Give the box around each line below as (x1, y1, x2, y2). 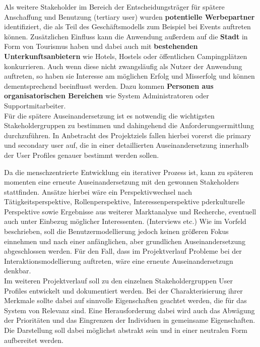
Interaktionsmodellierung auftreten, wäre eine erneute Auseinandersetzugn (4, 255, 233, 266)
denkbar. (4, 265, 31, 276)
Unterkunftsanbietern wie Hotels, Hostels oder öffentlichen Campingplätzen (4, 50, 247, 61)
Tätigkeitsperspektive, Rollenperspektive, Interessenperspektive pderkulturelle (4, 196, 245, 207)
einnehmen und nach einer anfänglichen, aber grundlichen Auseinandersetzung (4, 236, 246, 246)
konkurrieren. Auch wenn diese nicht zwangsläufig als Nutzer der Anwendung (4, 61, 242, 71)
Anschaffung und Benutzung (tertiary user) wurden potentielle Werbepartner (4, 11, 255, 22)
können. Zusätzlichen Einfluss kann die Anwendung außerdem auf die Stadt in (4, 31, 248, 41)
